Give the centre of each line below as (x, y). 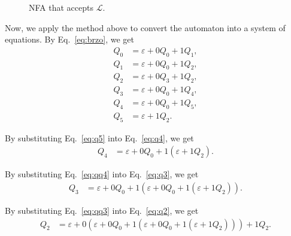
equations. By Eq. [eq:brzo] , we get (69, 39)
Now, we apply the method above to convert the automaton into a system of (145, 27)
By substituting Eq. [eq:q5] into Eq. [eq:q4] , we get (99, 137)
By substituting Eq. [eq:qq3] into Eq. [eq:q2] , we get (102, 210)
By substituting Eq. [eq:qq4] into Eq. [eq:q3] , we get (102, 174)
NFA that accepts (61, 7)
